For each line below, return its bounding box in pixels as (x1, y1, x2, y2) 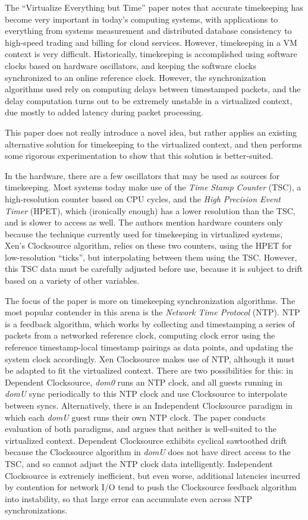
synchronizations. (5, 504, 68, 516)
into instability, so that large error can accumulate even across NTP (5, 492, 253, 505)
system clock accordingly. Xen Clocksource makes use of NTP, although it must (5, 352, 295, 365)
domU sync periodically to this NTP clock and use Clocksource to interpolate (5, 387, 288, 400)
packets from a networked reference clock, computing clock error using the (5, 329, 275, 342)
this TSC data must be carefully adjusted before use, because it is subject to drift (5, 262, 303, 275)
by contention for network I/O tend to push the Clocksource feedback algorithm (5, 481, 297, 493)
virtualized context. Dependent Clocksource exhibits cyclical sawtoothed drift (5, 434, 287, 446)
